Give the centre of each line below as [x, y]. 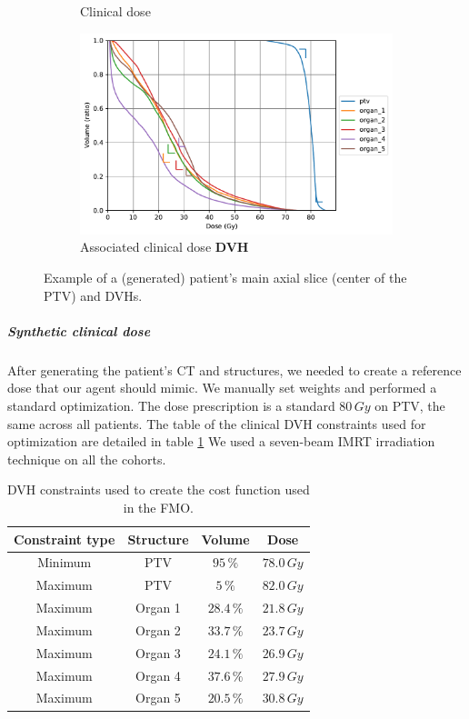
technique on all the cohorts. [87, 459]
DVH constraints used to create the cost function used [159, 489]
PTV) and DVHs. [93, 295]
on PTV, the [410, 405]
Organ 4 [158, 675]
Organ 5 [158, 698]
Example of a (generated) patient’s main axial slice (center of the [225, 278]
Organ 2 [158, 629]
